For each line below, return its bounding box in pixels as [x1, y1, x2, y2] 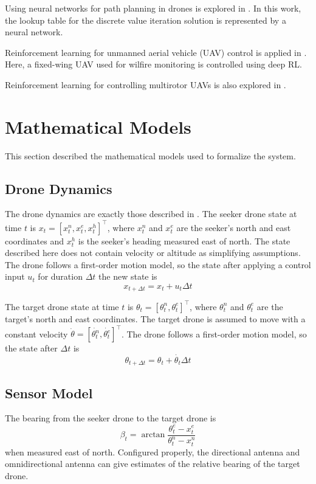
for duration [38, 270, 83, 283]
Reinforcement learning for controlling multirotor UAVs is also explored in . [5, 78, 286, 91]
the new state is [98, 270, 157, 283]
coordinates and [5, 234, 64, 247]
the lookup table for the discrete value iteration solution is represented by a [5, 13, 286, 26]
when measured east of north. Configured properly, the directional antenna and [5, 445, 300, 458]
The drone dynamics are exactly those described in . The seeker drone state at [5, 207, 297, 220]
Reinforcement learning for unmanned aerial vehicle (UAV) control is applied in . [5, 46, 307, 58]
